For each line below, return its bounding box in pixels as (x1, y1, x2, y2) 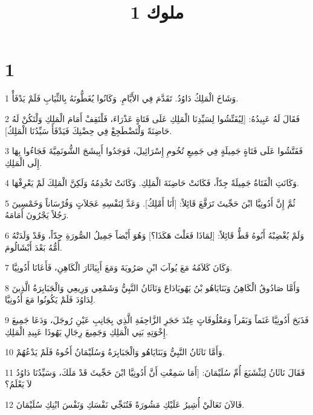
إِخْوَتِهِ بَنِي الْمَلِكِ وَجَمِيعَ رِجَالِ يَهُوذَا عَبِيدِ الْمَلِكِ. (5, 325, 168, 338)
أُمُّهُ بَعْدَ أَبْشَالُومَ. (5, 240, 62, 253)
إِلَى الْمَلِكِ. (5, 156, 42, 169)
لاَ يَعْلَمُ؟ (5, 378, 32, 390)
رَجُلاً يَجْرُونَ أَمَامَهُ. (5, 208, 69, 221)
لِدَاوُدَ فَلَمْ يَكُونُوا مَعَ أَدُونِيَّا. (5, 293, 95, 306)
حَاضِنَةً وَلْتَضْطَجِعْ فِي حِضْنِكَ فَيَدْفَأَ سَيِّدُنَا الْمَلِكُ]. (5, 124, 172, 137)
